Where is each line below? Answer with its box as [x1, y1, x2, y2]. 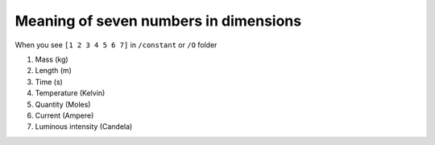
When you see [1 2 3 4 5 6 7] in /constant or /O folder [14, 40, 217, 50]
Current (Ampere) [35, 111, 94, 120]
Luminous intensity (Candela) [35, 122, 133, 131]
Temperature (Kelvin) [35, 88, 106, 98]
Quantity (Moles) [35, 99, 91, 109]
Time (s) [35, 77, 64, 87]
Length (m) [35, 66, 72, 75]
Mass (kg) [35, 54, 68, 64]
